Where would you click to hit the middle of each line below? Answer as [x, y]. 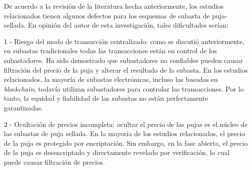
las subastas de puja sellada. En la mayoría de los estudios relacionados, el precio [125, 133]
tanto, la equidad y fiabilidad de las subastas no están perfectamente [106, 98]
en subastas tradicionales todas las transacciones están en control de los [110, 51]
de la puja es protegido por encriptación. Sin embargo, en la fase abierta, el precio [126, 143]
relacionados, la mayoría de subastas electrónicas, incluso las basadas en [111, 79]
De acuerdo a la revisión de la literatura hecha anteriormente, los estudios [114, 6]
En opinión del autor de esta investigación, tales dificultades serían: [128, 25]
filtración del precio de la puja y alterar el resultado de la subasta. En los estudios [126, 70]
